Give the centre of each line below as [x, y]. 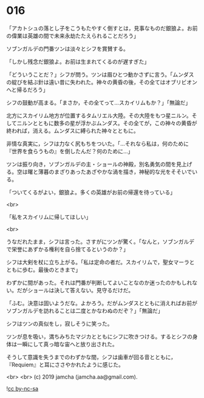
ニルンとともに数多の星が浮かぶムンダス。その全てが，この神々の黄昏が [107, 123]
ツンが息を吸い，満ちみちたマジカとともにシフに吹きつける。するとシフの [99, 336]
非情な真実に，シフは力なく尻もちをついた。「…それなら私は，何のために [98, 143]
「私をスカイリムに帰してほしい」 [49, 217]
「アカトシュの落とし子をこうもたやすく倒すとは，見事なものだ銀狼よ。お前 [102, 28]
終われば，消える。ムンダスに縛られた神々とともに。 [73, 131]
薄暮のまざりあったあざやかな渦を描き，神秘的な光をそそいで [115, 171]
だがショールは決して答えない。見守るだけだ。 [75, 290]
